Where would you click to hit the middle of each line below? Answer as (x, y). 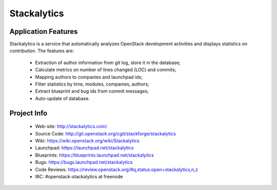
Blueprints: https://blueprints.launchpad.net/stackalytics (94, 155)
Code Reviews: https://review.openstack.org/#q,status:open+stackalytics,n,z (116, 170)
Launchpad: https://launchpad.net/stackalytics (84, 148)
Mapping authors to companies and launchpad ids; (89, 77)
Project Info (28, 113)
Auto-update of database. (62, 98)
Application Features (44, 31)
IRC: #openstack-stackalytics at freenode (79, 176)
